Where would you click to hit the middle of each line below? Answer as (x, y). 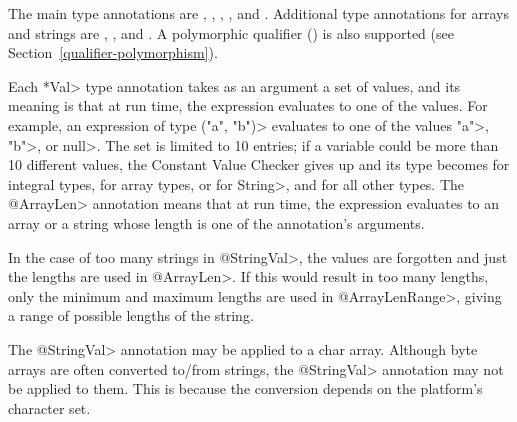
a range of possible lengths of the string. (131, 315)
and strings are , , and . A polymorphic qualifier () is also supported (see (231, 32)
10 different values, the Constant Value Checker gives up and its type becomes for (259, 164)
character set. (49, 407)
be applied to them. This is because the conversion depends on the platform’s (245, 388)
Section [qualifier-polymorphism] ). (113, 52)
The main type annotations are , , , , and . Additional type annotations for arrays (258, 13)
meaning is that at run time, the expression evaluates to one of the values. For (248, 105)
